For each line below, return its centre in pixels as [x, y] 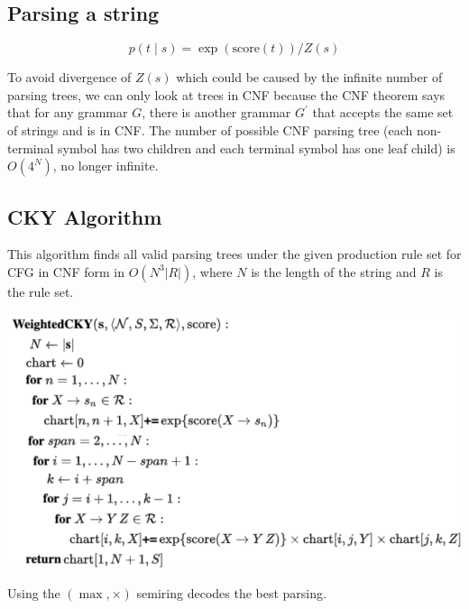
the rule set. [41, 291]
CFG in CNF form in [66, 271]
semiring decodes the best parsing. [231, 592]
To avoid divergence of [69, 77]
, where [212, 271]
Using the [34, 592]
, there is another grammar [216, 112]
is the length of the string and [334, 271]
